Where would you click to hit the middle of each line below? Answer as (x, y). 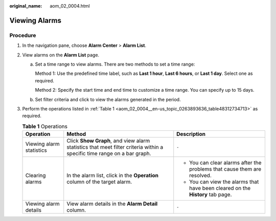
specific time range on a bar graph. (109, 154)
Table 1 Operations (45, 126)
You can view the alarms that (224, 182)
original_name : (26, 6)
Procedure (23, 35)
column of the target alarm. (99, 182)
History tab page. (211, 195)
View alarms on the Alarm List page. (61, 55)
